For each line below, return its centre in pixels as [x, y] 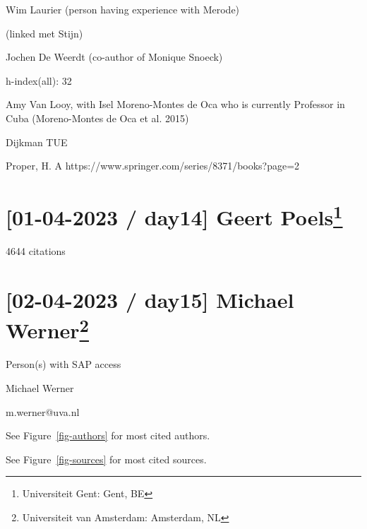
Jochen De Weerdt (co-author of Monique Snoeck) [114, 57]
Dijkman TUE [37, 142]
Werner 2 [47, 329]
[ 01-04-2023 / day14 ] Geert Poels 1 [174, 215]
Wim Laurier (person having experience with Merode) [123, 9]
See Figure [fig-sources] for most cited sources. [106, 459]
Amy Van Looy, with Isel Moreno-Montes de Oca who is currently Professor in [175, 104]
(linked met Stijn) [44, 33]
